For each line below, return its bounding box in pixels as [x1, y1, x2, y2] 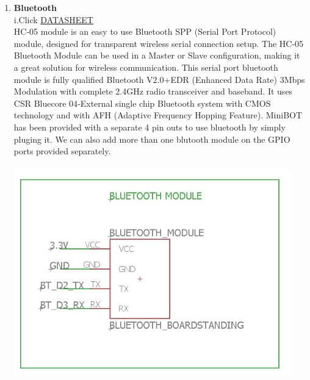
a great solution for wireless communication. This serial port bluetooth [13, 60, 278, 73]
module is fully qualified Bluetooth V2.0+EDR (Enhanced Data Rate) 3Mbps [13, 73, 305, 85]
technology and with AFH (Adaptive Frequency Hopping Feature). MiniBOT [13, 109, 303, 121]
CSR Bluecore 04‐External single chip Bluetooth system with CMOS [13, 96, 271, 109]
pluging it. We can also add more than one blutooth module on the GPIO [13, 132, 290, 145]
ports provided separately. [13, 145, 111, 157]
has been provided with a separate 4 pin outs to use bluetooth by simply [13, 120, 286, 133]
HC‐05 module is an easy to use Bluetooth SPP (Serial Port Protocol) [13, 25, 276, 38]
